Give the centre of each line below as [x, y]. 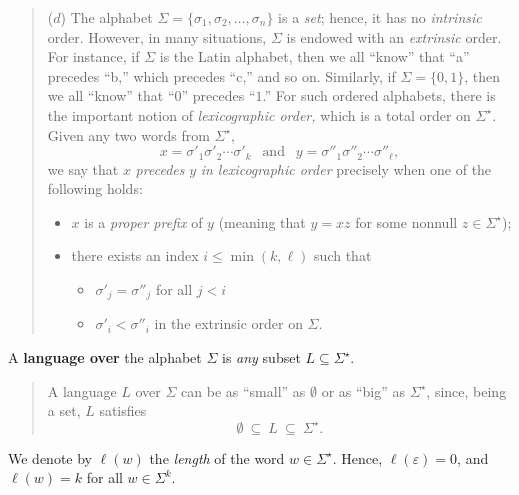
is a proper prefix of [143, 221]
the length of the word [217, 457]
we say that [83, 168]
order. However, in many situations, [157, 36]
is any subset [261, 357]
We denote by [50, 457]
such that [343, 255]
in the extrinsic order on [228, 323]
